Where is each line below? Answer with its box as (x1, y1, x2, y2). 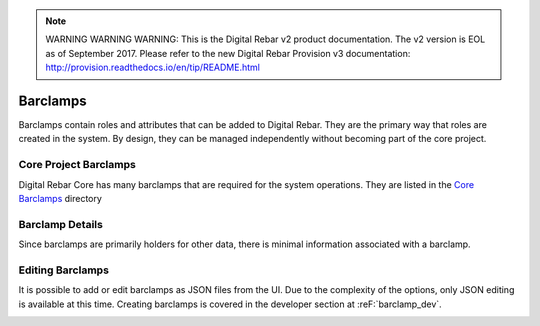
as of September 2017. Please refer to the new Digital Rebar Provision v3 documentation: (45, 47, 411, 59)
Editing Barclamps (18, 263, 110, 277)
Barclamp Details (18, 217, 104, 231)
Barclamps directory (18, 193, 102, 204)
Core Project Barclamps (18, 158, 137, 172)
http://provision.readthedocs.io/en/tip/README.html (45, 61, 260, 74)
